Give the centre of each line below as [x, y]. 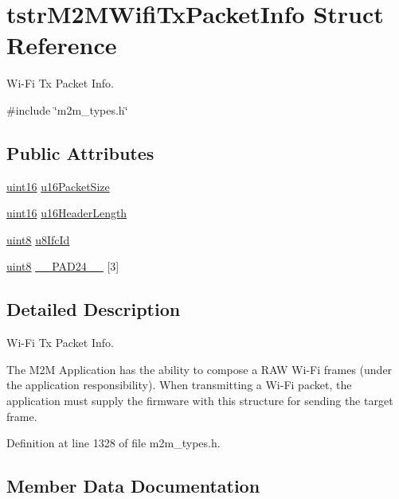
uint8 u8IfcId [38, 239]
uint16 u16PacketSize [58, 186]
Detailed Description [94, 309]
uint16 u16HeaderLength [67, 213]
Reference [62, 45]
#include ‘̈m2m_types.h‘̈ [67, 109]
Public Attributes [80, 152]
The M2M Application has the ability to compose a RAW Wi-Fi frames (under [199, 369]
